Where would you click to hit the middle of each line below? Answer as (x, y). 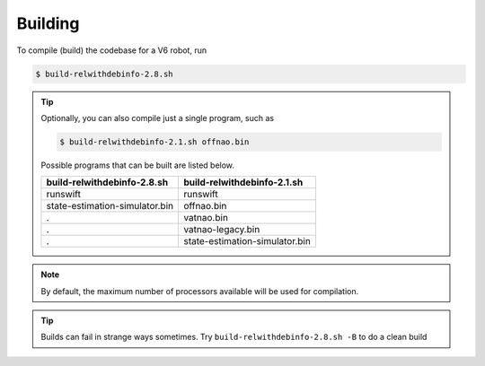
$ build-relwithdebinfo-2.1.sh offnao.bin (154, 142)
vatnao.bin (206, 218)
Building (48, 23)
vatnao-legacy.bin (222, 230)
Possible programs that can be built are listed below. (138, 165)
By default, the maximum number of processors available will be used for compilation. (200, 291)
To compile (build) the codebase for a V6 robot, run (111, 50)
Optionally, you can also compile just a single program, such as (157, 118)
